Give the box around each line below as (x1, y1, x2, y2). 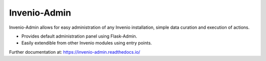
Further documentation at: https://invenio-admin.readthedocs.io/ (9, 49, 140, 55)
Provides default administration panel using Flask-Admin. (21, 33, 137, 39)
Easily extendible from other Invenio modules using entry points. (21, 40, 152, 46)
